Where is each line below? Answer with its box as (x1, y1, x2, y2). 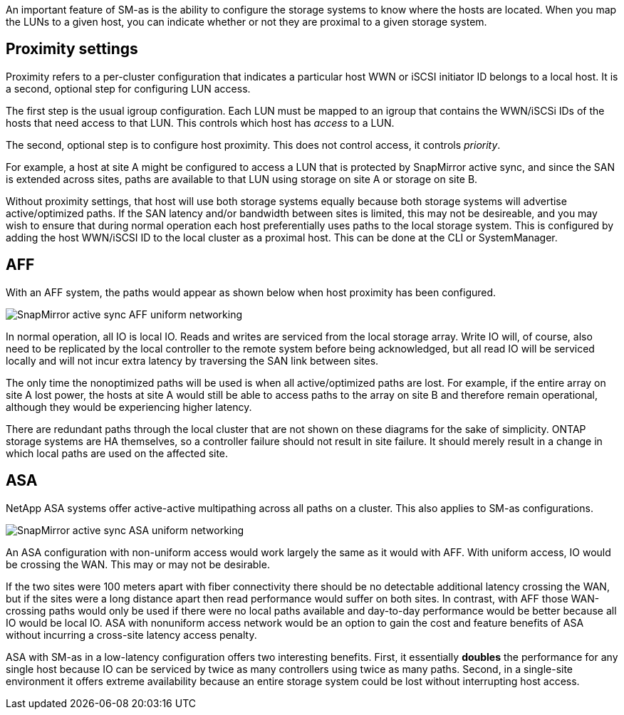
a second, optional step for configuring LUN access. (6, 82, 251, 95)
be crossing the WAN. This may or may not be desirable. (6, 558, 270, 570)
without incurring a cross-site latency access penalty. (6, 628, 257, 641)
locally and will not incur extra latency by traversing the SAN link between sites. (6, 354, 379, 367)
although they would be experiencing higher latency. (6, 400, 252, 413)
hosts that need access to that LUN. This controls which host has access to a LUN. (6, 116, 395, 129)
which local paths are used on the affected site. (6, 447, 229, 459)
